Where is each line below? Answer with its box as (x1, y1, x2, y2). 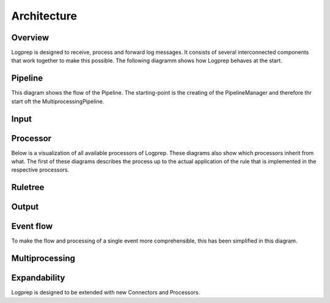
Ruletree (11, 182, 45, 192)
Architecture (11, 9, 78, 23)
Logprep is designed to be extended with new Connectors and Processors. (11, 289, 200, 296)
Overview (11, 32, 50, 43)
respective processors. (11, 166, 70, 173)
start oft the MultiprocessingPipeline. (11, 98, 105, 105)
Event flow (11, 221, 53, 232)
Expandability (11, 272, 65, 283)
